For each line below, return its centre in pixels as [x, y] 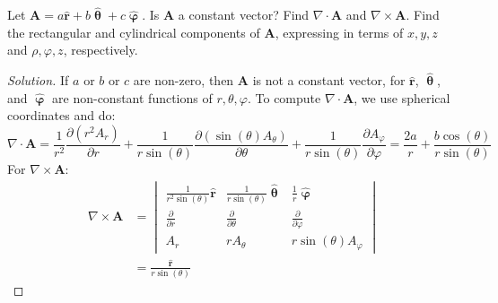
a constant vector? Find [244, 15]
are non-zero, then [183, 80]
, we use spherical [402, 97]
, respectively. [100, 50]
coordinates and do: [61, 115]
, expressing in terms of [339, 32]
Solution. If [38, 80]
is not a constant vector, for [329, 80]
